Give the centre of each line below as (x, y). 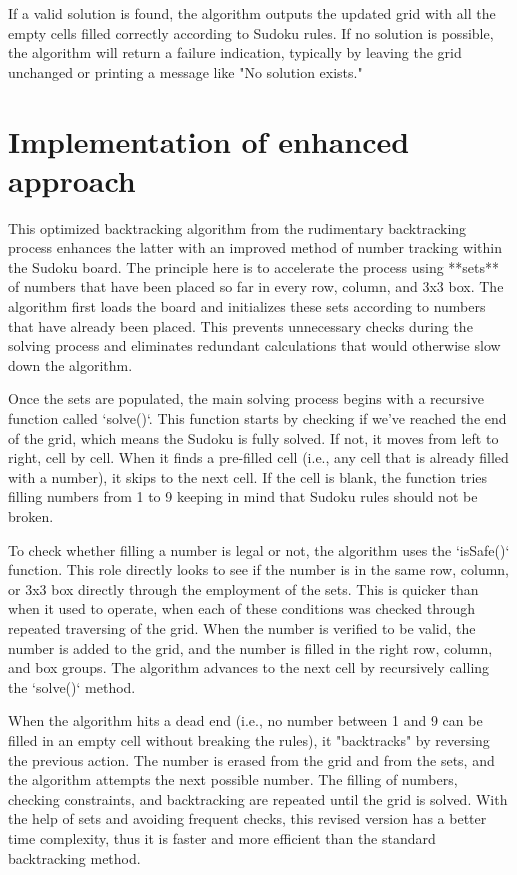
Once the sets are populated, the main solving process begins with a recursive (246, 398)
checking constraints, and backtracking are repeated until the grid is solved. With (258, 798)
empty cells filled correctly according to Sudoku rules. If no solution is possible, (251, 32)
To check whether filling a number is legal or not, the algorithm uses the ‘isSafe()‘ (259, 549)
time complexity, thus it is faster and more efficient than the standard (222, 837)
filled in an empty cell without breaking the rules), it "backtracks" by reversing (249, 739)
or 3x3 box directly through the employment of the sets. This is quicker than (243, 588)
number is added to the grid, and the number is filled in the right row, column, (250, 647)
